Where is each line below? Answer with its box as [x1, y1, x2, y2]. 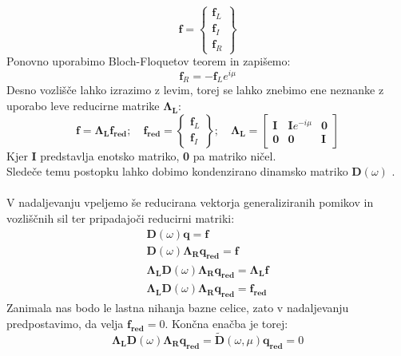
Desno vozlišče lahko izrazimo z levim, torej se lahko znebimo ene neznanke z [6, 81, 384, 98]
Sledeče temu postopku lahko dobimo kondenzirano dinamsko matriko [6, 163, 348, 180]
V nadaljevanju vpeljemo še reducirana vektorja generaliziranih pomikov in [6, 194, 374, 211]
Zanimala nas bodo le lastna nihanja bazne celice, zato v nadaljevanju [6, 299, 349, 316]
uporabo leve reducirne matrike [6, 97, 160, 114]
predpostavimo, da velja [6, 314, 124, 331]
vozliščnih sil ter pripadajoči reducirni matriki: [6, 210, 235, 227]
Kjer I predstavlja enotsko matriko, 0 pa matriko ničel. [6, 147, 276, 164]
